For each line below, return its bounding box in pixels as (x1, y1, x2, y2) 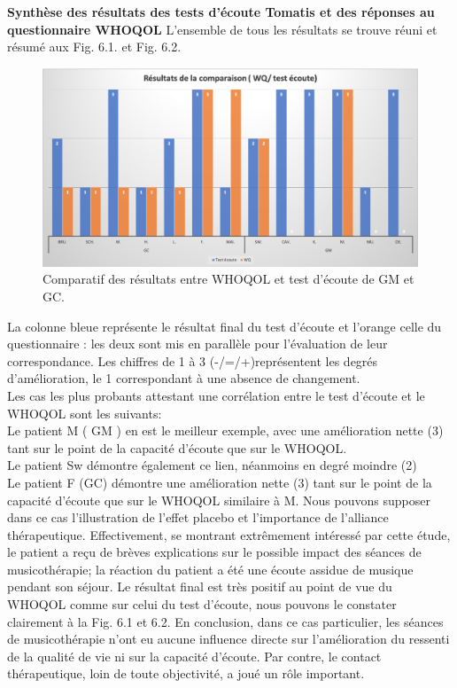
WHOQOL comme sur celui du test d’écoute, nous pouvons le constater (7, 595, 397, 614)
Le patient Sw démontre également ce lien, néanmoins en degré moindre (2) (7, 456, 417, 474)
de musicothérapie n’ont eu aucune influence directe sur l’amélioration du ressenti (7, 629, 450, 648)
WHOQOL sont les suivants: (7, 403, 162, 422)
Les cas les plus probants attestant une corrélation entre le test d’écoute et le (7, 386, 425, 404)
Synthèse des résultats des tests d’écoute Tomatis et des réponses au (7, 3, 435, 20)
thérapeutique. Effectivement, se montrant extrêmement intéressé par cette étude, (7, 525, 451, 543)
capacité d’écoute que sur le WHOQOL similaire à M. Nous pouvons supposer (7, 490, 430, 509)
